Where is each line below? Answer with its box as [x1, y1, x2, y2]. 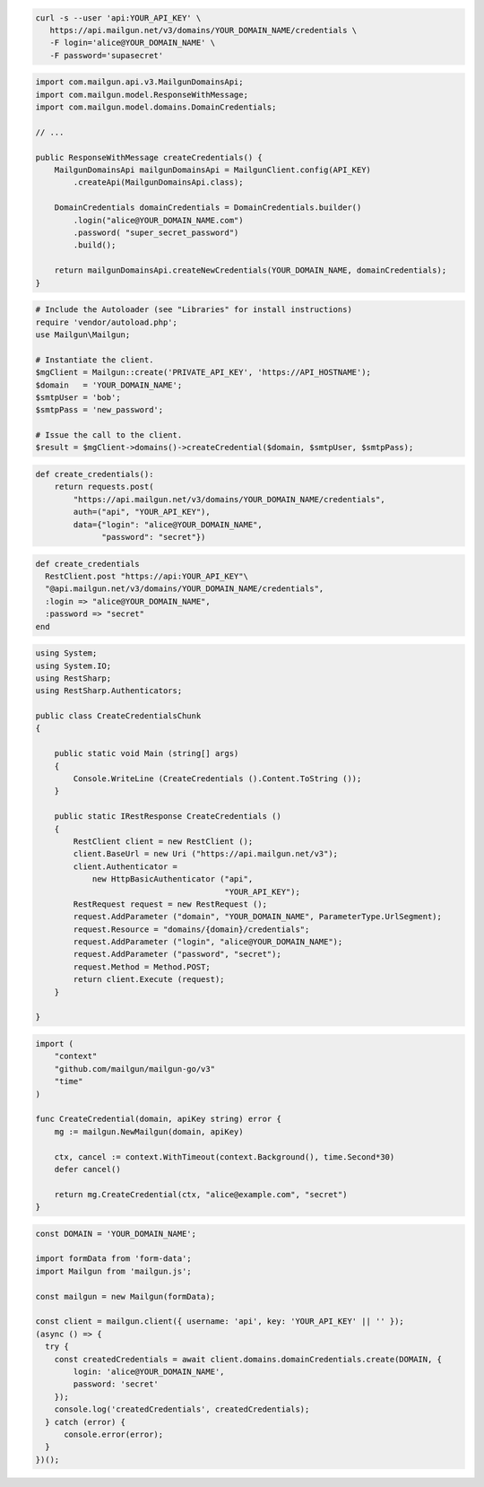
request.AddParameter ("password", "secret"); [73, 949, 281, 960]
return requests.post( [54, 482, 154, 492]
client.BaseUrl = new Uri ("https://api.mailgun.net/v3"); [73, 848, 339, 859]
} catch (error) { [45, 1417, 125, 1427]
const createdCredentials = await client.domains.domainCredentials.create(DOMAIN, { [54, 1354, 443, 1364]
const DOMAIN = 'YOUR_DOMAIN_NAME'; [35, 1229, 197, 1239]
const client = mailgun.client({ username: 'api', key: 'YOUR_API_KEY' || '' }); [35, 1317, 405, 1326]
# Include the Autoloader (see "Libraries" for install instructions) [35, 305, 353, 315]
